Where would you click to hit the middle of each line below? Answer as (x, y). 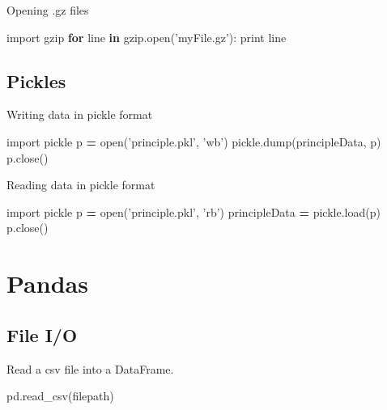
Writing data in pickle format (80, 114)
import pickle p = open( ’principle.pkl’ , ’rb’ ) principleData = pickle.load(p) (193, 211)
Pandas (47, 283)
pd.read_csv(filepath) (60, 396)
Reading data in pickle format (81, 185)
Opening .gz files (48, 10)
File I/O (42, 334)
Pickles (36, 80)
